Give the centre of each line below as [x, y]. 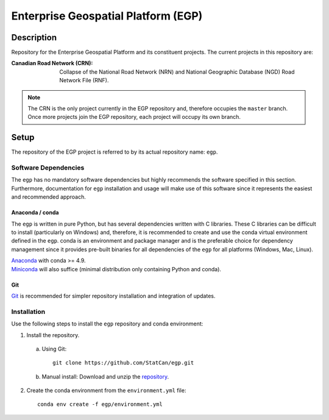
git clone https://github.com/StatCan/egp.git [123, 363]
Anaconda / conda [35, 213]
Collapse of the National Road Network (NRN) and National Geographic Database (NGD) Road [177, 72]
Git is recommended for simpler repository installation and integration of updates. [113, 296]
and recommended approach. [49, 197]
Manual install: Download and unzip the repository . [105, 376]
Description [34, 37]
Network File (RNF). [84, 80]
